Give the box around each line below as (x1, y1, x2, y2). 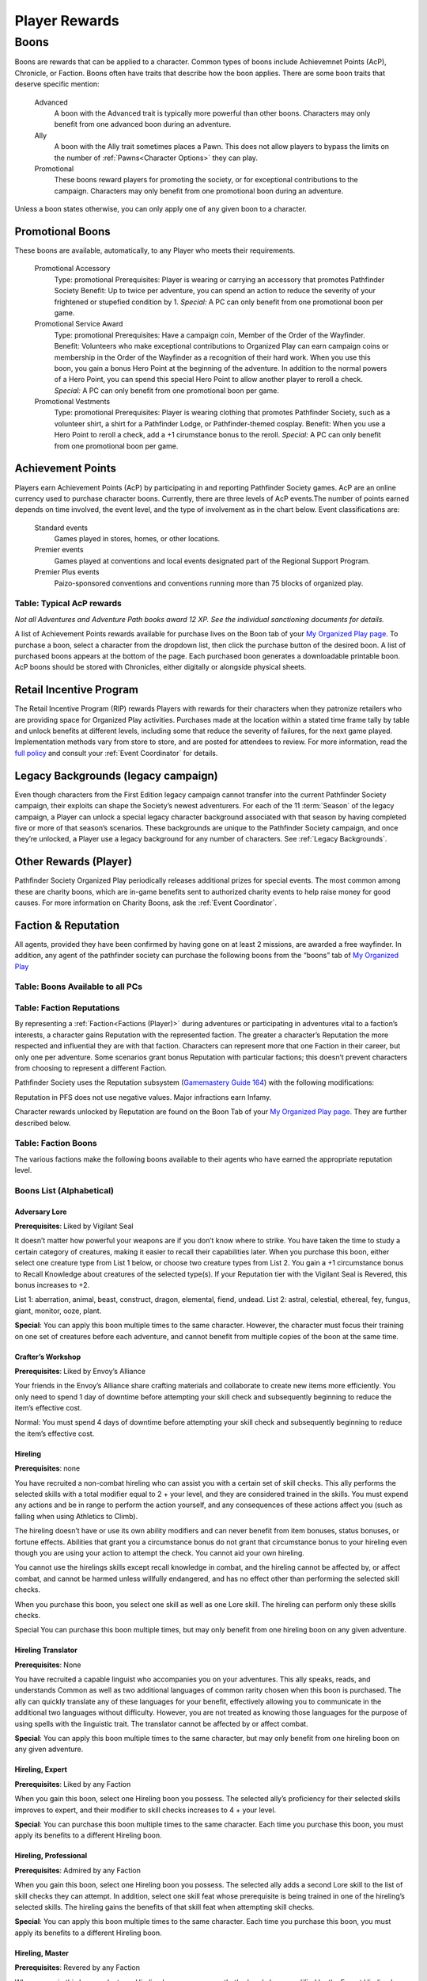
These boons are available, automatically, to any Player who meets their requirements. (14, 246, 296, 255)
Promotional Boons (14, 224, 111, 238)
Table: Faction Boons (14, 1138, 98, 1149)
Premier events (34, 545, 84, 555)
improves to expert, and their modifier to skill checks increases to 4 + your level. (14, 1805, 277, 1815)
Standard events (34, 523, 89, 532)
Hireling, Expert (14, 1765, 67, 1774)
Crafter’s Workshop (14, 1352, 81, 1361)
